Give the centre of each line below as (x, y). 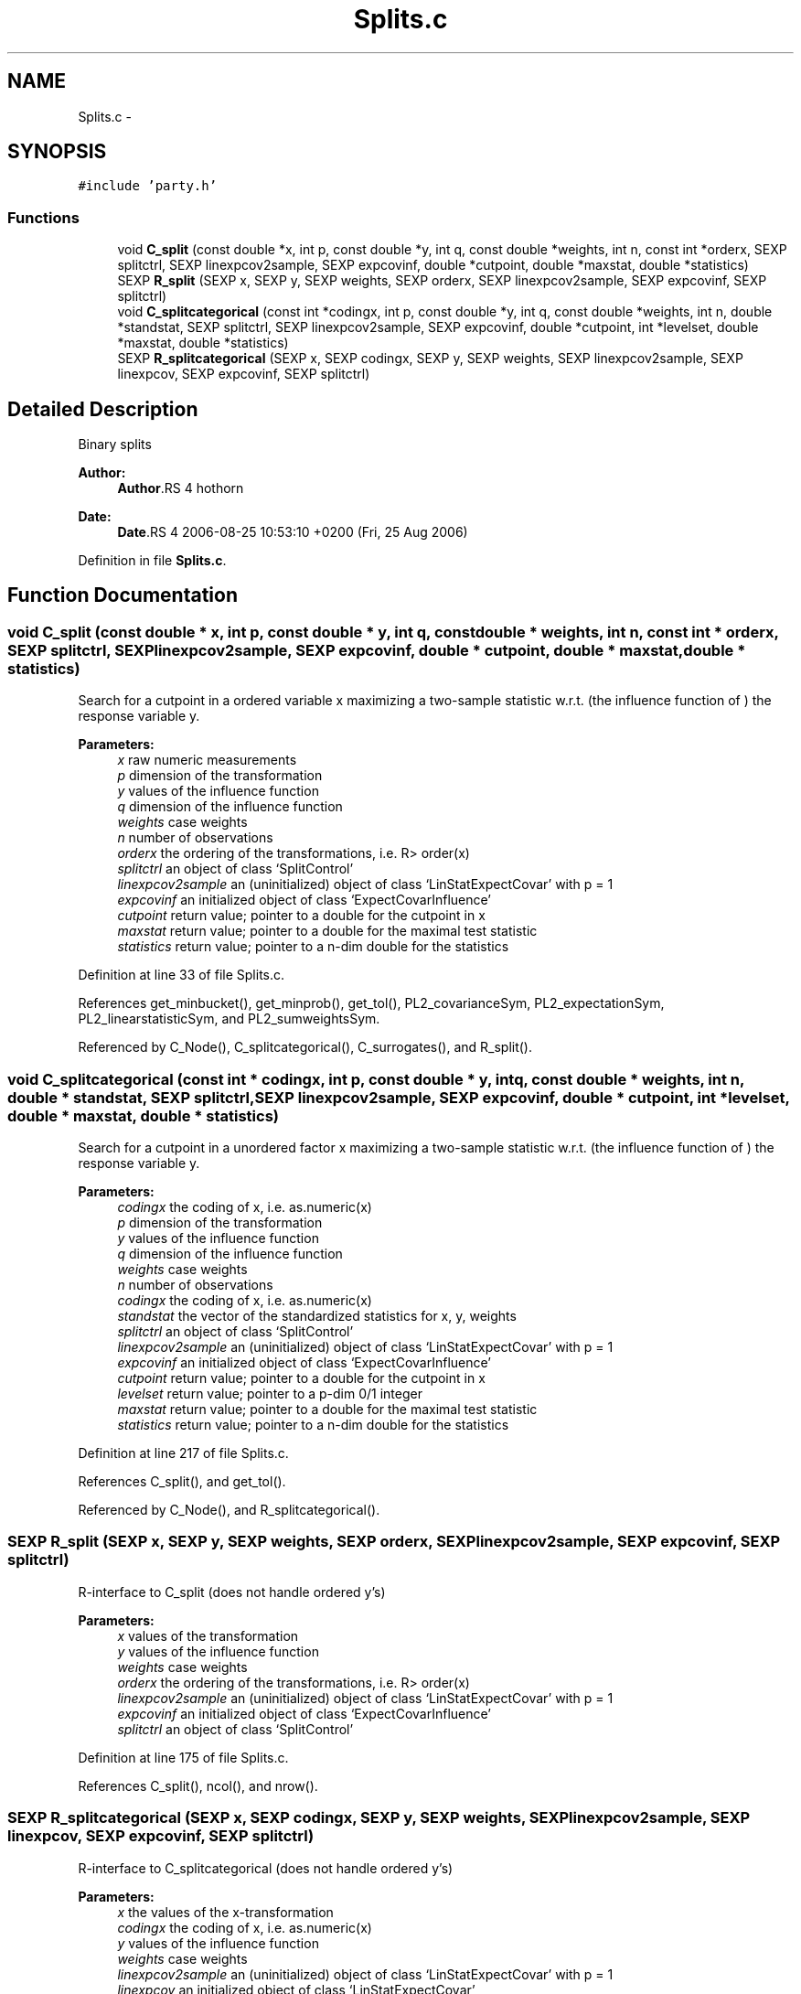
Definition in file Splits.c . (152, 561)
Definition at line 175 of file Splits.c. (183, 1757)
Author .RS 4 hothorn (181, 488)
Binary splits (115, 445)
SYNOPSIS (57, 152)
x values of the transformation (208, 1635)
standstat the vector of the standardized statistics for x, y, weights (317, 1316)
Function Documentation (123, 595)
